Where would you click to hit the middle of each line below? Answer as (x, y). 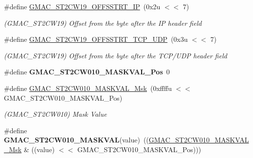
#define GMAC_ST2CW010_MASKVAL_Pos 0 (87, 72)
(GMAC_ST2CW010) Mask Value (55, 114)
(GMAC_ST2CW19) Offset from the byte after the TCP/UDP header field (116, 55)
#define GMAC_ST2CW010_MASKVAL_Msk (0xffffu (88, 88)
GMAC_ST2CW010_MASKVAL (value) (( (76, 140)
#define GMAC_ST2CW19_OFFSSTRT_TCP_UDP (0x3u (96, 39)
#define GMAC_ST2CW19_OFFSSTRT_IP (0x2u (82, 6)
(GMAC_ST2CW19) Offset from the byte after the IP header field (103, 23)
